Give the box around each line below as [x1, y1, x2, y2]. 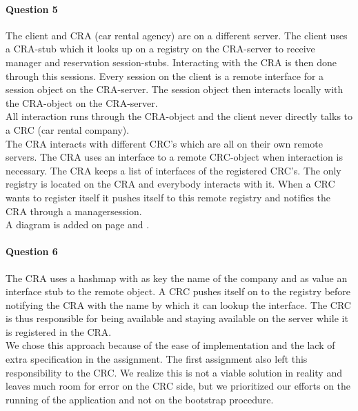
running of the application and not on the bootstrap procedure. [6, 392, 274, 406]
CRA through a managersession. [6, 203, 142, 218]
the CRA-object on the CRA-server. [6, 95, 158, 110]
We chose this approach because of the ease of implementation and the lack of [6, 338, 335, 352]
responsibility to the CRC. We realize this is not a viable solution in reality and [6, 365, 342, 379]
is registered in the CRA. [6, 324, 112, 339]
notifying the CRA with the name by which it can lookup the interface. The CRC [6, 297, 351, 312]
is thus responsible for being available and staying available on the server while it [6, 311, 348, 325]
